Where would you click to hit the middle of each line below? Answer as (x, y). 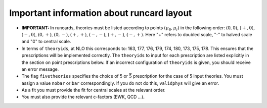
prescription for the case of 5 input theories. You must (188, 76)
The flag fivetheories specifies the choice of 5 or (75, 76)
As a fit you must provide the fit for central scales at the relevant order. (93, 90)
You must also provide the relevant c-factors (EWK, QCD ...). (83, 97)
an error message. (40, 69)
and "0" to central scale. (46, 42)
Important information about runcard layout (101, 13)
